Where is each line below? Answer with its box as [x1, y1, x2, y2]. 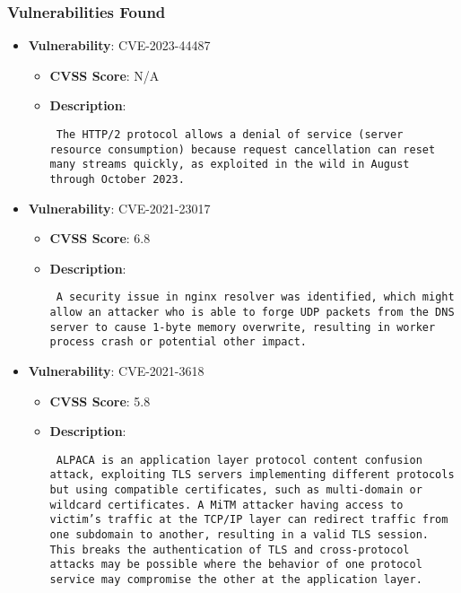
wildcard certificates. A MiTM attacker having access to [49, 498, 404, 511]
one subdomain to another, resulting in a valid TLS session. [49, 528, 429, 542]
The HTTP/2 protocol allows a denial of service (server [56, 128, 404, 141]
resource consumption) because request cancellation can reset [49, 143, 436, 156]
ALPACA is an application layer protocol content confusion [56, 453, 422, 467]
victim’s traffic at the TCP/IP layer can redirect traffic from [49, 513, 448, 527]
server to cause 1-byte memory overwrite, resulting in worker [49, 320, 436, 334]
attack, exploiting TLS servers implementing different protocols [49, 468, 455, 482]
